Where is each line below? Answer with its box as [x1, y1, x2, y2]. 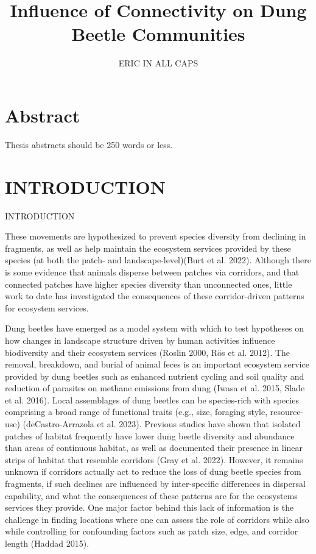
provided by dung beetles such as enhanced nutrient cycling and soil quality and [5, 369, 304, 382]
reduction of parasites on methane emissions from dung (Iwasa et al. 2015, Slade [5, 382, 305, 394]
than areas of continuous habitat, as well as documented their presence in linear [5, 441, 303, 454]
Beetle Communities [71, 21, 245, 46]
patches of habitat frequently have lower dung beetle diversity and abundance [5, 429, 295, 442]
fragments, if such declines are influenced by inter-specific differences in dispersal [5, 477, 306, 490]
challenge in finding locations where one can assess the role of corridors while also [5, 513, 309, 525]
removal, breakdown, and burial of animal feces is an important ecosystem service [5, 358, 309, 371]
